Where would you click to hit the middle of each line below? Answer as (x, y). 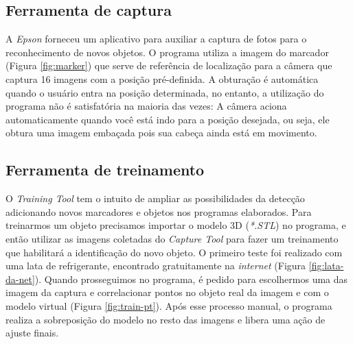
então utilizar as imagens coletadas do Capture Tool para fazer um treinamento (172, 238)
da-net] (20, 279)
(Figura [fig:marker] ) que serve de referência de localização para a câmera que (169, 65)
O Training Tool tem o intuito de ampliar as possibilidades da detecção (155, 198)
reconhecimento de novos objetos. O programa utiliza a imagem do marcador (167, 52)
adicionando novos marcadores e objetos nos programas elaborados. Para (159, 211)
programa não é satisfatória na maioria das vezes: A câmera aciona (146, 106)
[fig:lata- (326, 266)
